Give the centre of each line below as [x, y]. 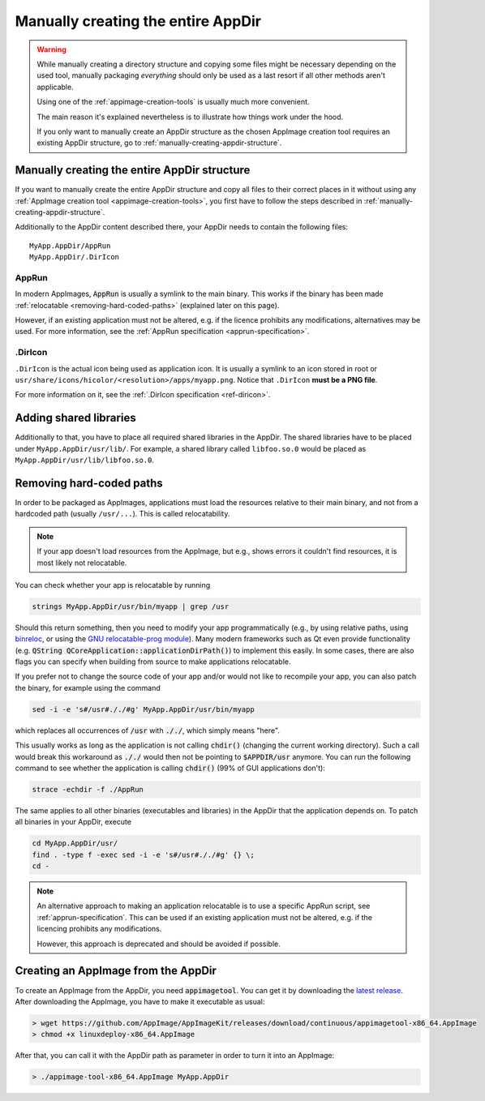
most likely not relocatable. [82, 563]
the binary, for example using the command [88, 688]
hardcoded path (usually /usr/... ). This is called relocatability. [122, 514]
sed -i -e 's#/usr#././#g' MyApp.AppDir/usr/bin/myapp [143, 709]
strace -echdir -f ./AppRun [88, 789]
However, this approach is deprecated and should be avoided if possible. [159, 944]
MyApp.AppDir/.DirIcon [75, 257]
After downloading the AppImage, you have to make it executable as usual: [140, 1001]
